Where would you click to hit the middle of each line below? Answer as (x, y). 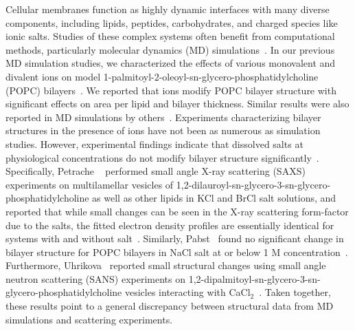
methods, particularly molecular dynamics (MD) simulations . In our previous (170, 49)
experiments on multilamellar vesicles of (90, 184)
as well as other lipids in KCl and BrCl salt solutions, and (214, 198)
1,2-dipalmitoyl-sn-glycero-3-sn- (254, 278)
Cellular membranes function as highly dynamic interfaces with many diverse (168, 9)
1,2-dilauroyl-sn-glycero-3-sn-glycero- (253, 184)
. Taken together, (295, 292)
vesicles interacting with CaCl (187, 292)
